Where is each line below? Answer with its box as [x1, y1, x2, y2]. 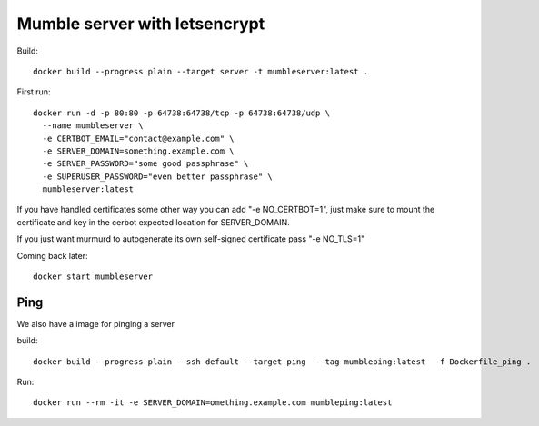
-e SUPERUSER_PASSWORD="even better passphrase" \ [42, 171, 273, 182]
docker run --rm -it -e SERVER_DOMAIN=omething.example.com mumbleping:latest [33, 398, 393, 408]
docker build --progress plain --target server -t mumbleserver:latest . [33, 66, 369, 76]
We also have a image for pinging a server [16, 318, 175, 329]
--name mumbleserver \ [42, 121, 144, 131]
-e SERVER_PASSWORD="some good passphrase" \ [42, 159, 249, 169]
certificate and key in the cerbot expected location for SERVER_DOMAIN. [16, 216, 290, 227]
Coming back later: [16, 250, 88, 261]
